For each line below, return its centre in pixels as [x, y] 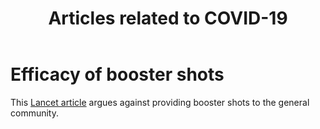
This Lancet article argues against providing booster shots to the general [160, 102]
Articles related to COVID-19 [168, 18]
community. [34, 113]
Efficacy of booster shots [117, 74]
